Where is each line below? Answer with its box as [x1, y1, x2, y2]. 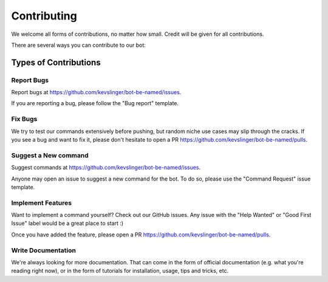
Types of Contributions [11, 57, 101, 67]
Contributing [11, 9, 77, 22]
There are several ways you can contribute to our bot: [11, 41, 146, 49]
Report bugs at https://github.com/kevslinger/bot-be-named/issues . [11, 89, 182, 96]
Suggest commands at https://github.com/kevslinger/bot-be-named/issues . [11, 164, 201, 171]
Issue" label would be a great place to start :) [11, 219, 124, 227]
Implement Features [11, 198, 72, 207]
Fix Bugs [11, 115, 38, 123]
